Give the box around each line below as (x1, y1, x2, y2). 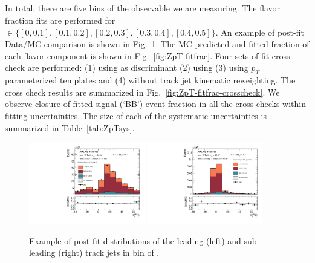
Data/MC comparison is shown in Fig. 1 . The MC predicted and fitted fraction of (5, 37, 310, 50)
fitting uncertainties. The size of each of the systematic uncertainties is (5, 109, 267, 122)
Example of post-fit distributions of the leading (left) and (29, 234, 241, 247)
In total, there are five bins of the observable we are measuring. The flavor (5, 2, 281, 15)
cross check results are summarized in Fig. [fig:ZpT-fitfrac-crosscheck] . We (5, 85, 280, 98)
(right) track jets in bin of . (58, 246, 160, 259)
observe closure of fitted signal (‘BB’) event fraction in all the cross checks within (5, 97, 306, 110)
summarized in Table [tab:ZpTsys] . (5, 121, 135, 134)
